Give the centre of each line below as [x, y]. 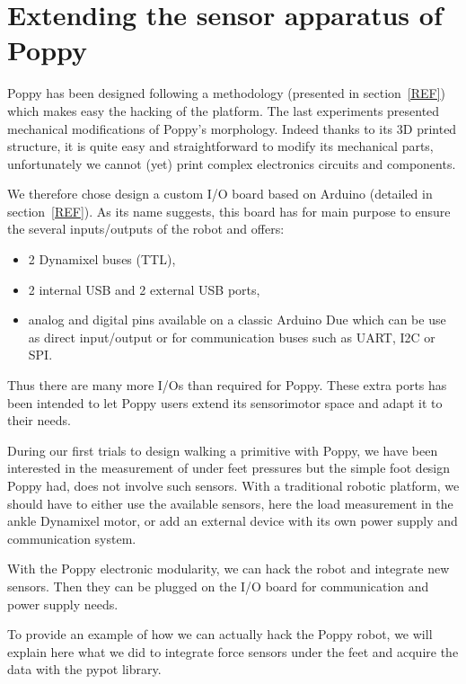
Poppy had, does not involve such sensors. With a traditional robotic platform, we [233, 485]
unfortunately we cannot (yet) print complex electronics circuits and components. [232, 163]
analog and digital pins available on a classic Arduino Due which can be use [237, 320]
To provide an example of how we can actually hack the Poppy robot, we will [220, 634]
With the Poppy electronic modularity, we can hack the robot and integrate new [229, 569]
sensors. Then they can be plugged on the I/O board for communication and [218, 586]
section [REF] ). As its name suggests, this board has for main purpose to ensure [229, 211]
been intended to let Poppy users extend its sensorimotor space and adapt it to [225, 402]
